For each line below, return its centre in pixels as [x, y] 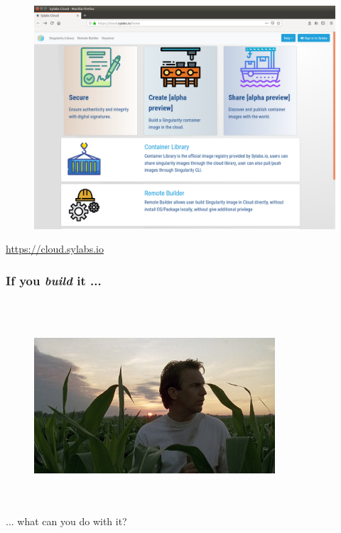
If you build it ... [54, 280]
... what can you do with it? [66, 521]
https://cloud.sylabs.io [55, 249]
